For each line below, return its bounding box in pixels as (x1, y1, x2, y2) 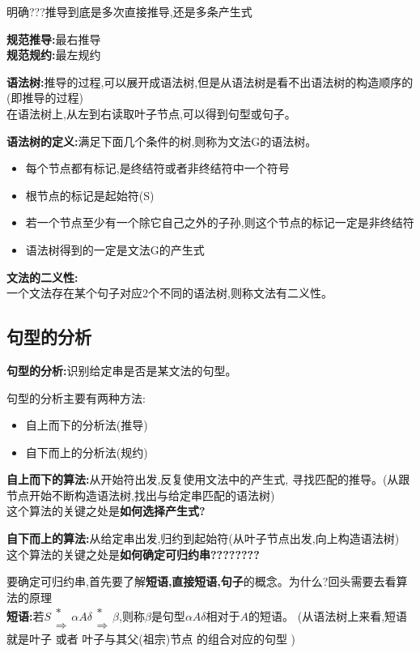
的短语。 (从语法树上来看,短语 (248, 608, 408, 625)
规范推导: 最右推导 (6, 30, 101, 47)
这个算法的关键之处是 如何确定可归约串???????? (6, 545, 260, 562)
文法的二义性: (6, 268, 78, 285)
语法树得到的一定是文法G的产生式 (25, 241, 205, 258)
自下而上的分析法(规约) (25, 443, 148, 460)
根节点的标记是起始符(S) (25, 186, 155, 203)
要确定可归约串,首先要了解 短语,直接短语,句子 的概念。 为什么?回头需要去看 (6, 573, 397, 590)
